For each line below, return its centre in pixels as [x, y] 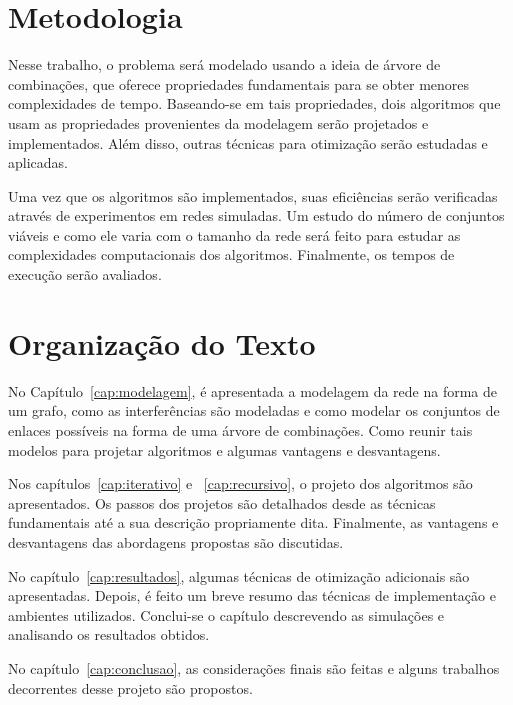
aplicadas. [38, 162]
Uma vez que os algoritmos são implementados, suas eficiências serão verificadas [253, 195]
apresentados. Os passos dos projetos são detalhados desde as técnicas [222, 502]
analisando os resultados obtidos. [109, 634]
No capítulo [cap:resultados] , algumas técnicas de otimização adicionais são [239, 575]
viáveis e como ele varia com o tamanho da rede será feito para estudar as [234, 234]
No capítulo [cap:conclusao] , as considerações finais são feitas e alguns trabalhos [254, 667]
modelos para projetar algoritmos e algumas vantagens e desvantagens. [224, 449]
